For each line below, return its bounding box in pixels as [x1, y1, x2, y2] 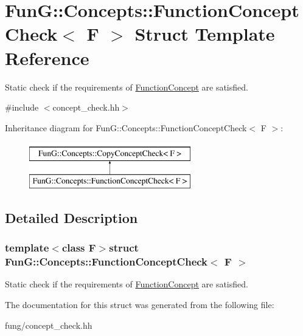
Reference [5, 45, 89, 70]
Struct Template [134, 21, 275, 46]
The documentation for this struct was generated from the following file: [5, 298, 274, 310]
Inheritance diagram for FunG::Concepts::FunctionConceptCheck [5, 121, 247, 134]
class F [61, 240, 96, 255]
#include [5, 101, 39, 114]
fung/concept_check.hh [5, 318, 92, 331]
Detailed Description [5, 208, 138, 227]
